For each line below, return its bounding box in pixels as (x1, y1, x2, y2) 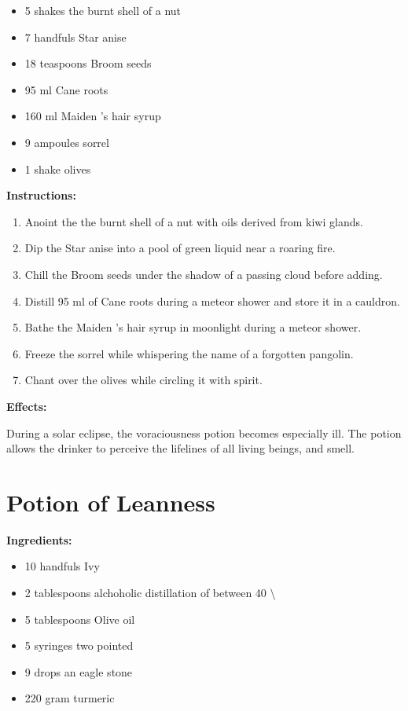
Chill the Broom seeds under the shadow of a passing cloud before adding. (24, 266, 383, 282)
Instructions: (6, 187, 76, 203)
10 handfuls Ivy (24, 558, 100, 574)
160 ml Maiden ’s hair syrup (24, 108, 161, 124)
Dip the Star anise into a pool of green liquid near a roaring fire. (24, 240, 336, 256)
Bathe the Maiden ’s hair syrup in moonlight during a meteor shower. (24, 319, 362, 335)
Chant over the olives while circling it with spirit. (24, 372, 263, 388)
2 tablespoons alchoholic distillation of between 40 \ (24, 585, 276, 600)
